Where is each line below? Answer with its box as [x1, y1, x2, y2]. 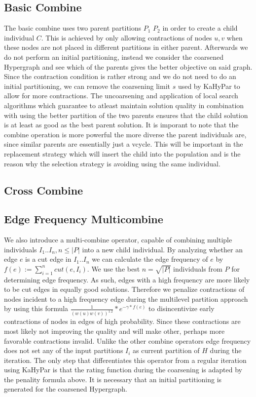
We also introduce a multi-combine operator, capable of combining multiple [4, 235, 232, 245]
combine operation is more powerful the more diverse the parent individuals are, [4, 129, 247, 139]
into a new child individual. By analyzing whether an [82, 244, 243, 254]
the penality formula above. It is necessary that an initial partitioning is [4, 374, 222, 384]
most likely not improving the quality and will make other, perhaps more [4, 325, 225, 336]
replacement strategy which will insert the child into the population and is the [4, 148, 241, 159]
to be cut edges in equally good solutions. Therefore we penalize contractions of [4, 284, 245, 294]
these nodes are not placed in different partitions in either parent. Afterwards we [4, 42, 248, 52]
